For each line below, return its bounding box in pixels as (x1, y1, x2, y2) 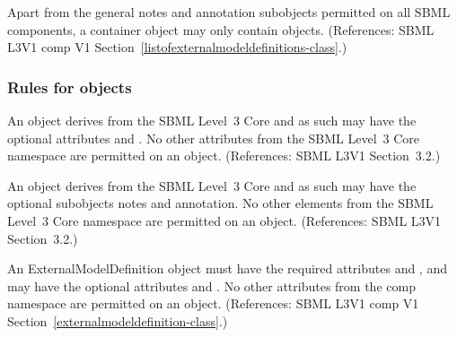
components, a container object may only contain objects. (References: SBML (7, 20, 435, 39)
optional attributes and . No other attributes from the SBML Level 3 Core (7, 128, 420, 147)
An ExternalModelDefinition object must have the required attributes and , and (7, 259, 447, 278)
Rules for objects (7, 75, 132, 98)
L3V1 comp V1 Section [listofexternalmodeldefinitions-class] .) (7, 38, 347, 56)
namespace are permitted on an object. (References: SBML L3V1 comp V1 (7, 294, 419, 313)
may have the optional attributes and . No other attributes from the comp (7, 276, 416, 295)
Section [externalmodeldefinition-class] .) (7, 311, 228, 330)
